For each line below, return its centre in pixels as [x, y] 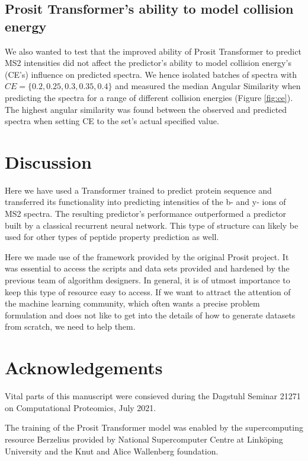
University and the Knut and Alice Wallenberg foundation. [112, 451]
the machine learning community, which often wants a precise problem [132, 303]
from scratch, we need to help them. [70, 326]
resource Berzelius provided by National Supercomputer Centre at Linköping [144, 439]
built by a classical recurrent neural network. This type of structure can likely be [152, 225]
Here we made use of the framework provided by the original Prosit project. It [147, 256]
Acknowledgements [84, 367]
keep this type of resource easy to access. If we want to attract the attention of [148, 291]
